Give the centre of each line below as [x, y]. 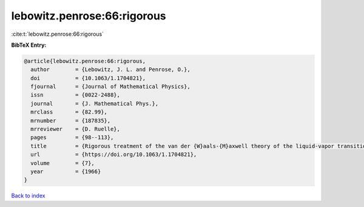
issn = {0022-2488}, [76, 95]
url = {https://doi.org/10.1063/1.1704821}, [114, 154]
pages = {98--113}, [72, 137]
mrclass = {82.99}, [69, 112]
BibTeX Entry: [29, 45]
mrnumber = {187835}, [71, 120]
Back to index [28, 196]
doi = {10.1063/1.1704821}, [88, 78]
